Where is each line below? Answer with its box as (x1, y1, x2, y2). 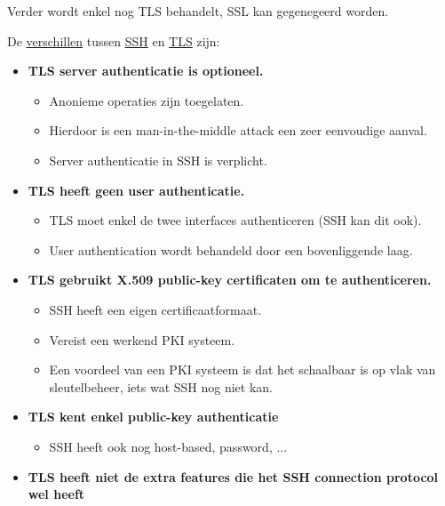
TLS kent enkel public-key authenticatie (28, 407, 279, 426)
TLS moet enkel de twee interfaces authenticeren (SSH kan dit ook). (49, 211, 422, 229)
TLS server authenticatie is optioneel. (28, 61, 264, 80)
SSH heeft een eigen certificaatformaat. (49, 300, 262, 318)
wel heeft (28, 485, 85, 503)
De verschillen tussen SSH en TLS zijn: (7, 31, 220, 50)
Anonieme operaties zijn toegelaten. (49, 91, 244, 109)
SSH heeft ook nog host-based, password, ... (49, 437, 288, 455)
